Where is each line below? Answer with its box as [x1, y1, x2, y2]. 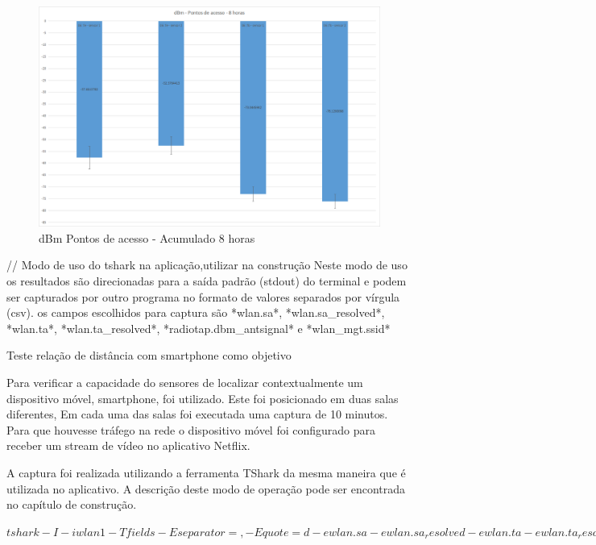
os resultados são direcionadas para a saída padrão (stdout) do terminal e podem [6, 272, 407, 289]
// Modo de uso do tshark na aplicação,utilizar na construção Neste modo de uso [6, 256, 408, 273]
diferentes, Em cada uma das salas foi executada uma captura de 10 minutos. [6, 406, 388, 422]
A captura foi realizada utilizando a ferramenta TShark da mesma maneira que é [6, 464, 406, 481]
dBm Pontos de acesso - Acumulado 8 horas [39, 229, 255, 246]
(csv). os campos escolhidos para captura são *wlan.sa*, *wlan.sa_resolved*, [6, 304, 385, 321]
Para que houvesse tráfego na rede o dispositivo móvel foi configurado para [6, 421, 376, 438]
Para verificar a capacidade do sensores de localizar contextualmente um [6, 374, 363, 391]
